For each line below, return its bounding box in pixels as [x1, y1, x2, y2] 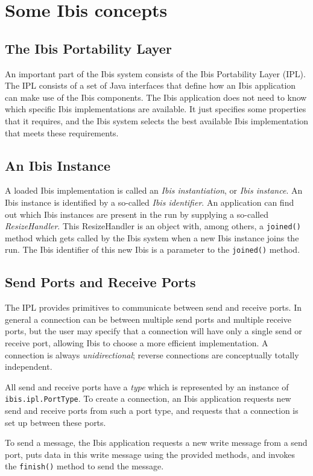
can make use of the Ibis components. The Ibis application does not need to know [5, 90, 307, 103]
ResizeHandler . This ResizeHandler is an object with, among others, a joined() [5, 220, 301, 232]
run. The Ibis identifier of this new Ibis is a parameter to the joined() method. [5, 243, 300, 256]
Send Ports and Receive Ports [5, 273, 196, 291]
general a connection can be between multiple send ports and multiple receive [5, 313, 292, 325]
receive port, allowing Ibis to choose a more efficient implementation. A [5, 337, 268, 349]
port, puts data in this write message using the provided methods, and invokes [5, 448, 295, 460]
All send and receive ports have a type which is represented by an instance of [5, 380, 289, 393]
